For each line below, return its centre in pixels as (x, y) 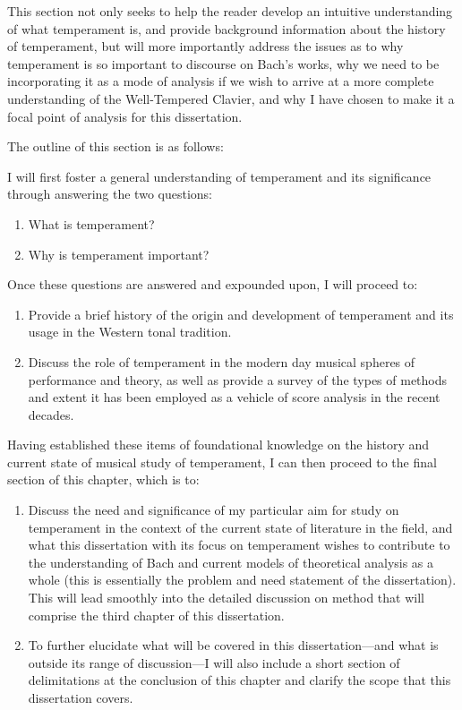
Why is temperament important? (119, 254)
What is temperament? (91, 223)
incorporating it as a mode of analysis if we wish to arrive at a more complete (221, 81)
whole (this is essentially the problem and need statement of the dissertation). (242, 580)
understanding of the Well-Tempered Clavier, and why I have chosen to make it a (231, 98)
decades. (51, 414)
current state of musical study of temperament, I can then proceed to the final (222, 462)
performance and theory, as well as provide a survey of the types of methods (238, 379)
